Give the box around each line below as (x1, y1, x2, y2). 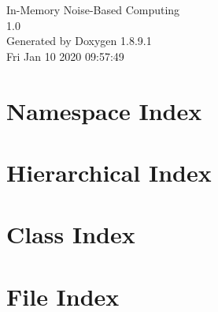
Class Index (6, 218, 135, 250)
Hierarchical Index (6, 156, 212, 188)
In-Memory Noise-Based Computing (6, 2, 180, 17)
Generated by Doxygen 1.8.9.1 (6, 32, 152, 49)
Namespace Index (6, 94, 202, 126)
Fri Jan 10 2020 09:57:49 (6, 47, 124, 64)
